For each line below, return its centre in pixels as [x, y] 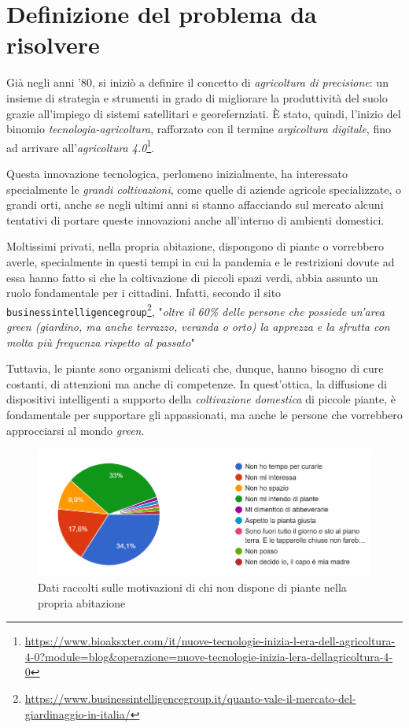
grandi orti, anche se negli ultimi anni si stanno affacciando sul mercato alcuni [195, 204]
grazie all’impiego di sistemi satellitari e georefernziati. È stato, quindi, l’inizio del [204, 113]
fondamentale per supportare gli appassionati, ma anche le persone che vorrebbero [204, 414]
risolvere [53, 45]
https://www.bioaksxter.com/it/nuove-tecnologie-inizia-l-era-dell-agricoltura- [210, 641]
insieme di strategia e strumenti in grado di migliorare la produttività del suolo [197, 97]
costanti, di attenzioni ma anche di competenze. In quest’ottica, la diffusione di [197, 383]
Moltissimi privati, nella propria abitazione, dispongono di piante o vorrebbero [195, 246]
